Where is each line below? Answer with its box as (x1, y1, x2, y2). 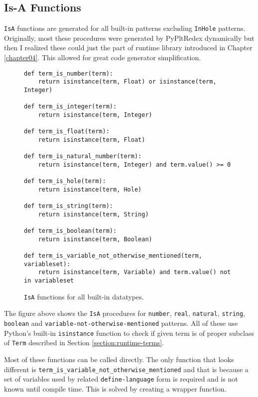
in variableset (24, 277, 74, 285)
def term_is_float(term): (24, 128, 110, 135)
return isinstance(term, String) (38, 210, 149, 218)
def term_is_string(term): (24, 202, 113, 210)
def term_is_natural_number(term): (24, 153, 142, 160)
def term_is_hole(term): (24, 178, 106, 185)
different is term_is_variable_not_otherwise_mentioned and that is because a (4, 364, 249, 374)
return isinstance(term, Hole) (38, 186, 142, 193)
